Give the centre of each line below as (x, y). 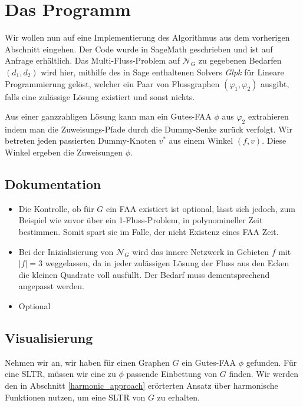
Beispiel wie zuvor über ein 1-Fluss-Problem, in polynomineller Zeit (141, 220)
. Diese (274, 140)
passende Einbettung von (172, 374)
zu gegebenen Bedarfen (240, 60)
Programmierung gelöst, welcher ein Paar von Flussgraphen (112, 83)
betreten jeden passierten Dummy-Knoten (80, 140)
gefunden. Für (271, 362)
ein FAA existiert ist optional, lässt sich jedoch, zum (201, 208)
